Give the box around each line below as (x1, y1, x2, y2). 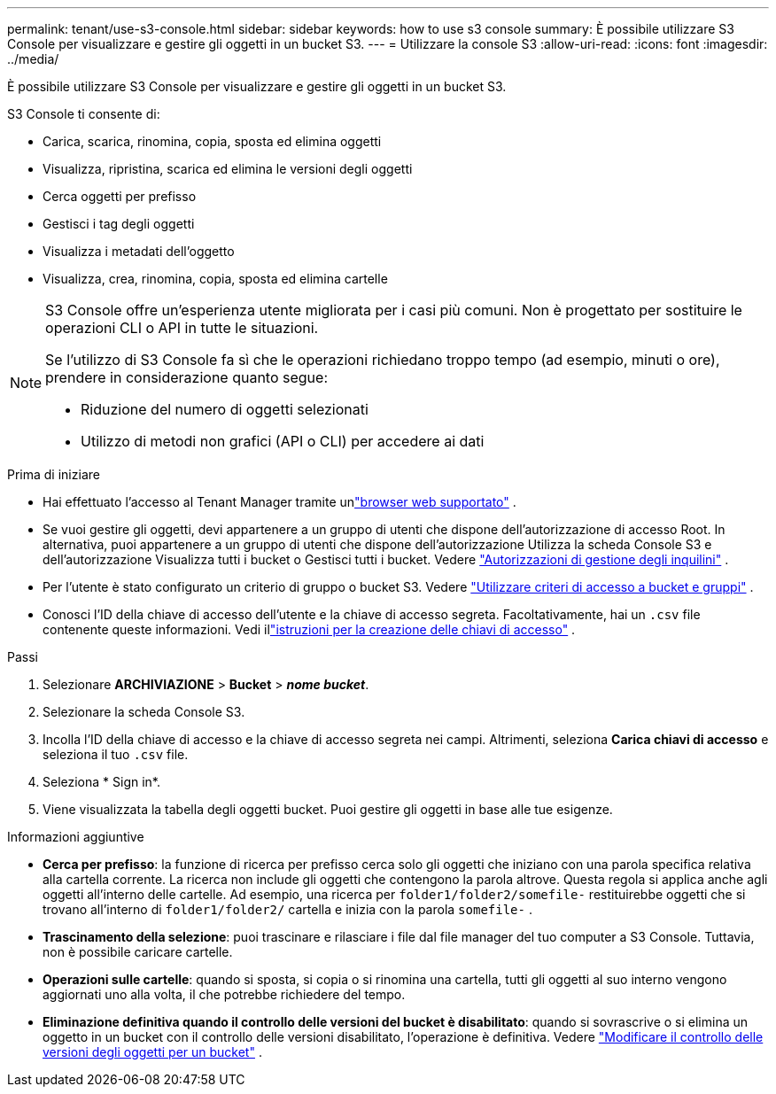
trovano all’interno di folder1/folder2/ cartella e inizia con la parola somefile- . (43, 902, 532, 917)
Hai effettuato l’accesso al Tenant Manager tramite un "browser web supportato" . (43, 494, 516, 509)
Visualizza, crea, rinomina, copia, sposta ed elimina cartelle (43, 271, 388, 286)
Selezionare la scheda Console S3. (43, 704, 245, 719)
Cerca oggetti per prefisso (43, 189, 197, 204)
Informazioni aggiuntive (7, 829, 144, 844)
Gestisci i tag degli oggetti (43, 216, 195, 231)
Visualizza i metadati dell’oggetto (43, 244, 235, 259)
